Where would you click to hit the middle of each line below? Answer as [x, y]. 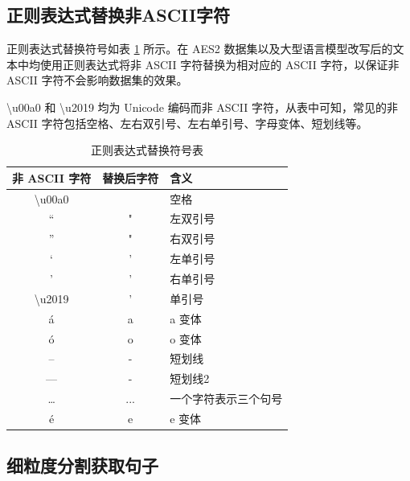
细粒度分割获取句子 [82, 465]
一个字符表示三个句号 [226, 399]
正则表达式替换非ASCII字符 [119, 15]
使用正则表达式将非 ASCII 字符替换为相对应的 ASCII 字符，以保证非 [219, 64]
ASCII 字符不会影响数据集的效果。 [97, 80]
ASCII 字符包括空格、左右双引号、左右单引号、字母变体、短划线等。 [187, 123]
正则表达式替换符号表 [148, 150]
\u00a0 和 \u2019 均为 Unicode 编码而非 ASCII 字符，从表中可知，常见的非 [202, 107]
